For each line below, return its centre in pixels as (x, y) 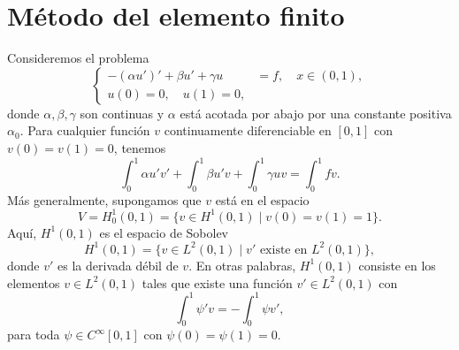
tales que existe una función (217, 282)
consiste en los (397, 265)
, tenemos (140, 147)
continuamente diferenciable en (248, 130)
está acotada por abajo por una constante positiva (316, 113)
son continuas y (122, 113)
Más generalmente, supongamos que (104, 199)
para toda (34, 335)
